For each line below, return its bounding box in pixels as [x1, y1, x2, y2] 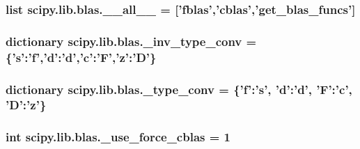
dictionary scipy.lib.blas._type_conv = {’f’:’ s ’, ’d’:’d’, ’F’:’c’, [6, 80, 352, 97]
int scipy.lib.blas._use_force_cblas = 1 [6, 128, 231, 146]
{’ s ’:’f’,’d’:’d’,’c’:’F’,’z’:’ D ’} [6, 48, 157, 65]
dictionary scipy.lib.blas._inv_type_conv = [6, 32, 257, 49]
